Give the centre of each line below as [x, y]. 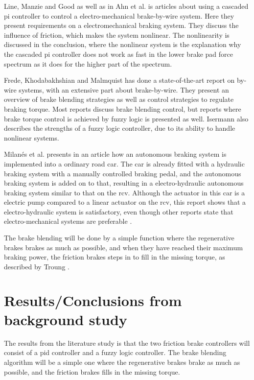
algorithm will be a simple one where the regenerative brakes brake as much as [122, 362]
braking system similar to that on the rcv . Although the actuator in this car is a [125, 192]
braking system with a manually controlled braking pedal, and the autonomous [123, 173]
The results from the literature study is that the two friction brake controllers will [127, 343]
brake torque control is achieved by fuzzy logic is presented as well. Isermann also [126, 118]
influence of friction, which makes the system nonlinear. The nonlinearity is [117, 35]
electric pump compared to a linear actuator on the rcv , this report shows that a [125, 202]
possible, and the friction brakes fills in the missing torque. [92, 371]
